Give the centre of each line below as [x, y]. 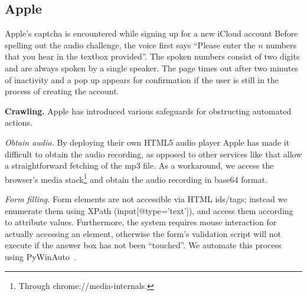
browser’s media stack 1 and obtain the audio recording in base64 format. [136, 178]
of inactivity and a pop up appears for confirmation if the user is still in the [142, 79]
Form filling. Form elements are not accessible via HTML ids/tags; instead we [146, 198]
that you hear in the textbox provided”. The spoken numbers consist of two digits [152, 56]
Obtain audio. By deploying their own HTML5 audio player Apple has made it [147, 142]
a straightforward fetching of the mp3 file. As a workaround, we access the [139, 165]
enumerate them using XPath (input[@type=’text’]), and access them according [149, 210]
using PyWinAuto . [40, 256]
